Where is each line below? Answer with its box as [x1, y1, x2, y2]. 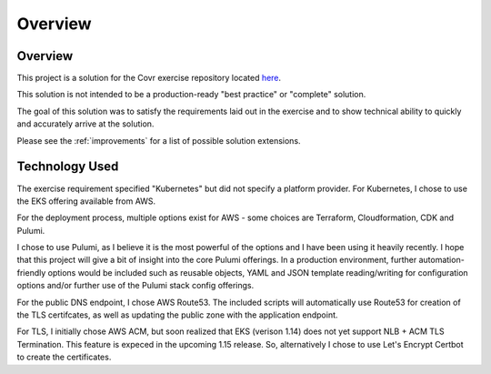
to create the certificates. [16, 351, 112, 363]
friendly [16, 267, 46, 278]
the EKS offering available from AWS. [16, 196, 156, 207]
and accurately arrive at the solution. [16, 118, 155, 129]
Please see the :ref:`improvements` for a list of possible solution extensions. [16, 135, 301, 146]
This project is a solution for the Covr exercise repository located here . [16, 73, 282, 84]
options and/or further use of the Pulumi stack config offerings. [16, 280, 255, 291]
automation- [418, 255, 466, 266]
